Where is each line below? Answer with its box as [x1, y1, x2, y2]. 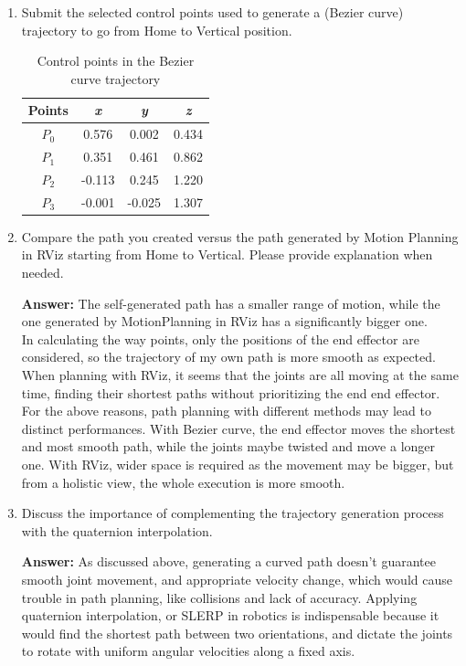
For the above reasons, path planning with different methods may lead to [21, 401, 431, 420]
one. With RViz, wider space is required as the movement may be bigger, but [21, 454, 454, 473]
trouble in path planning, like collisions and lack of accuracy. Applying [21, 587, 418, 607]
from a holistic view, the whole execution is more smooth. [21, 472, 345, 492]
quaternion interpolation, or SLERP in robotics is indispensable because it [21, 606, 440, 625]
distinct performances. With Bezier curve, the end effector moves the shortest [21, 418, 456, 438]
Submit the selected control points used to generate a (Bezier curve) [21, 3, 404, 21]
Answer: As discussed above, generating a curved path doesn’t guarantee [21, 552, 436, 571]
